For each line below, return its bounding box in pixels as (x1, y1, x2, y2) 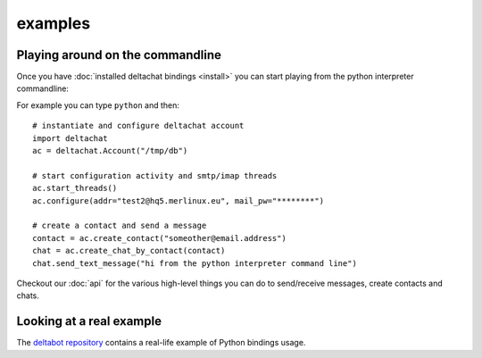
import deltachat (32, 133, 108, 143)
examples (16, 13, 91, 33)
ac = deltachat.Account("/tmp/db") (32, 146, 188, 156)
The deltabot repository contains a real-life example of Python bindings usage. (16, 337, 306, 348)
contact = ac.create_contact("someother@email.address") (32, 233, 287, 243)
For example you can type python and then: (16, 99, 180, 111)
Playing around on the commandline (16, 47, 222, 62)
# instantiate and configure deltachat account (32, 121, 245, 131)
